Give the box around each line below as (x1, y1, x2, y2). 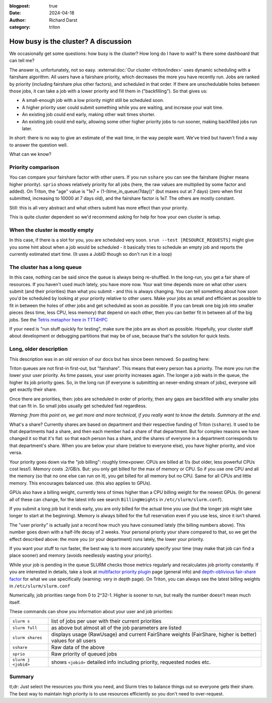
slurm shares (12, 635, 42, 640)
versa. (9, 450, 23, 456)
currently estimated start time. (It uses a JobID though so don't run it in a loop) (9, 251, 172, 257)
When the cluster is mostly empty (9, 227, 94, 234)
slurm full (12, 625, 38, 630)
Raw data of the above (51, 644, 105, 651)
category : (9, 24, 31, 30)
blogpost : (9, 3, 30, 9)
